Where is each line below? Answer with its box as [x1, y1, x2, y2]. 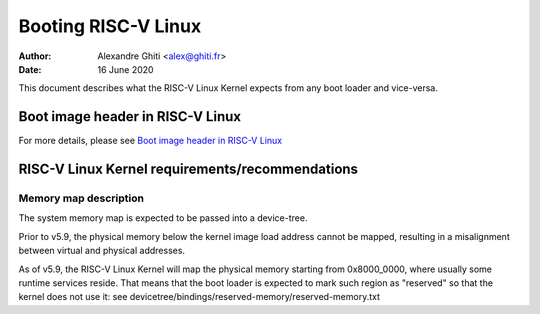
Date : [18, 63, 42, 75]
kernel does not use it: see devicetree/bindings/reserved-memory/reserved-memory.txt [18, 291, 380, 303]
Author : [18, 50, 52, 62]
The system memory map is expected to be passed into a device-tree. [18, 212, 308, 224]
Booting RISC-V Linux [18, 15, 202, 37]
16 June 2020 [97, 63, 154, 75]
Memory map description [18, 191, 145, 205]
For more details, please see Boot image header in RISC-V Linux [18, 135, 283, 147]
